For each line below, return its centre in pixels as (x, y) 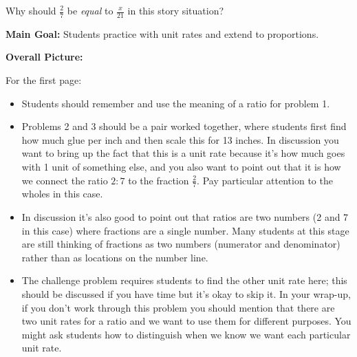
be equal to (90, 10)
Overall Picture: (44, 57)
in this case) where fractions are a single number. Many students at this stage (185, 230)
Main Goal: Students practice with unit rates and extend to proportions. (162, 33)
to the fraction (159, 180)
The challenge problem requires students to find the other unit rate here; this (184, 280)
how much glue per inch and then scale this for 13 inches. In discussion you (180, 139)
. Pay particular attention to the (265, 180)
